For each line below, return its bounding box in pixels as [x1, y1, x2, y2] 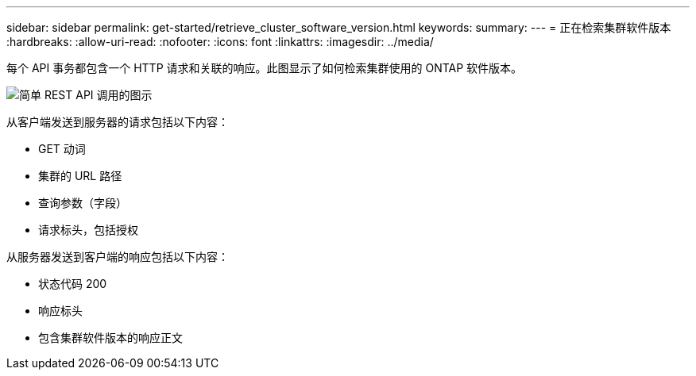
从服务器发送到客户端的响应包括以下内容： [6, 250, 229, 263]
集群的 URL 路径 [38, 169, 122, 182]
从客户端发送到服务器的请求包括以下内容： [6, 115, 229, 129]
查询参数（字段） [38, 196, 127, 209]
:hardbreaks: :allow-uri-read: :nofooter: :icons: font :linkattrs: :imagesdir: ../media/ [6, 35, 434, 48]
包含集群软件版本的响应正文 [38, 331, 183, 344]
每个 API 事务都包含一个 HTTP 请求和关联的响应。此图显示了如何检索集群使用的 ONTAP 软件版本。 [6, 61, 523, 75]
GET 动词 [38, 142, 86, 155]
